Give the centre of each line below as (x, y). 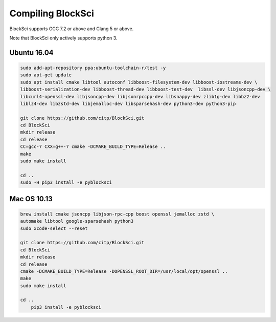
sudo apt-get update (46, 75)
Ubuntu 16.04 (31, 52)
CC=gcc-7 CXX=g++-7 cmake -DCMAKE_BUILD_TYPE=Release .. (93, 147)
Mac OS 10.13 (31, 199)
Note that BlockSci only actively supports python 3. (63, 38)
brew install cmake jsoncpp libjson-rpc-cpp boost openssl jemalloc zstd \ (117, 214)
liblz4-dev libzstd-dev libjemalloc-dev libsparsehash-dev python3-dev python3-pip (128, 103)
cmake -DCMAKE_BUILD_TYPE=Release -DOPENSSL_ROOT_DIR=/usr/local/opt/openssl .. (124, 271)
